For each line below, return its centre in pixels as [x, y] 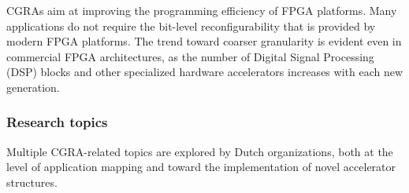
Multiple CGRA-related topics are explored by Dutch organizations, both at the [200, 151]
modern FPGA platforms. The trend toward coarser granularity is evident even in [204, 41]
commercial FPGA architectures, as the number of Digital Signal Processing [190, 56]
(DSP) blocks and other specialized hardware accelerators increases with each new [205, 72]
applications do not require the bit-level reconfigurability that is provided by [191, 25]
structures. [32, 182]
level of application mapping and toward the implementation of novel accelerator [201, 167]
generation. [33, 87]
